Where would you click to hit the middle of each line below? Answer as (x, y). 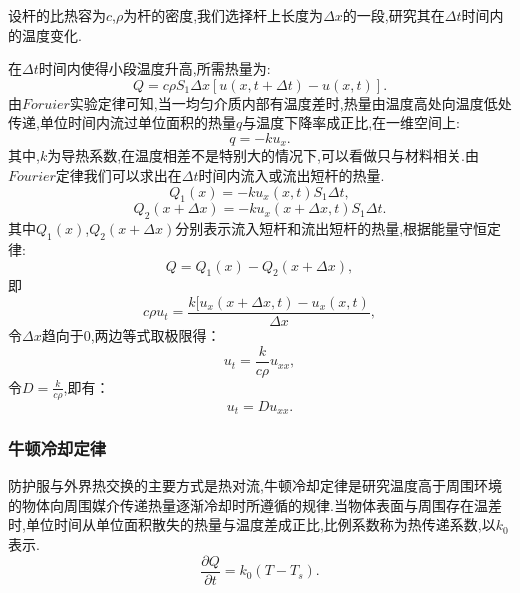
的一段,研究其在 (393, 15)
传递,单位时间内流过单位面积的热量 (122, 122)
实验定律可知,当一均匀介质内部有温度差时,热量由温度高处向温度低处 (290, 102)
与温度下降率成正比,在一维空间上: (351, 122)
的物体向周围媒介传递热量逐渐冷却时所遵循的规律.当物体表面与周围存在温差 (255, 504)
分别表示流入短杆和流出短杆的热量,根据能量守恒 (331, 228)
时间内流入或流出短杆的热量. (291, 175)
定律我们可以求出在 (118, 175)
